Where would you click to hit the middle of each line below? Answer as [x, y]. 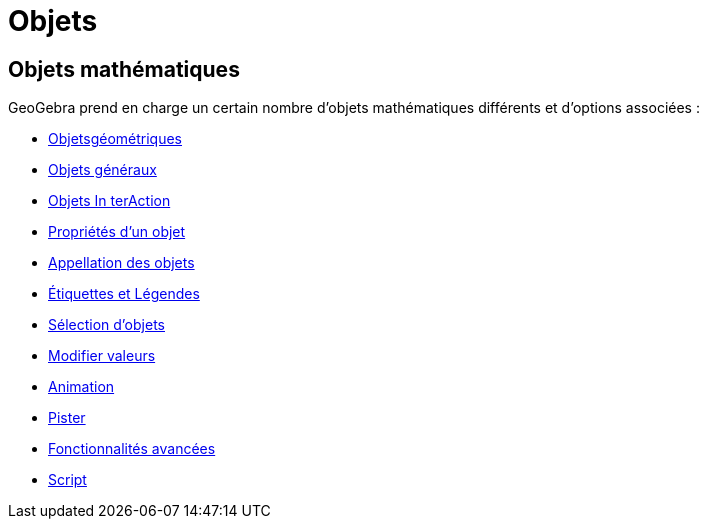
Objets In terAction [109, 201]
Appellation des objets [121, 263]
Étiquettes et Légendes [124, 294]
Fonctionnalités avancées [132, 449]
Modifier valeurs [102, 356]
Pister [67, 418]
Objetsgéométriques [115, 139]
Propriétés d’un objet [117, 232]
